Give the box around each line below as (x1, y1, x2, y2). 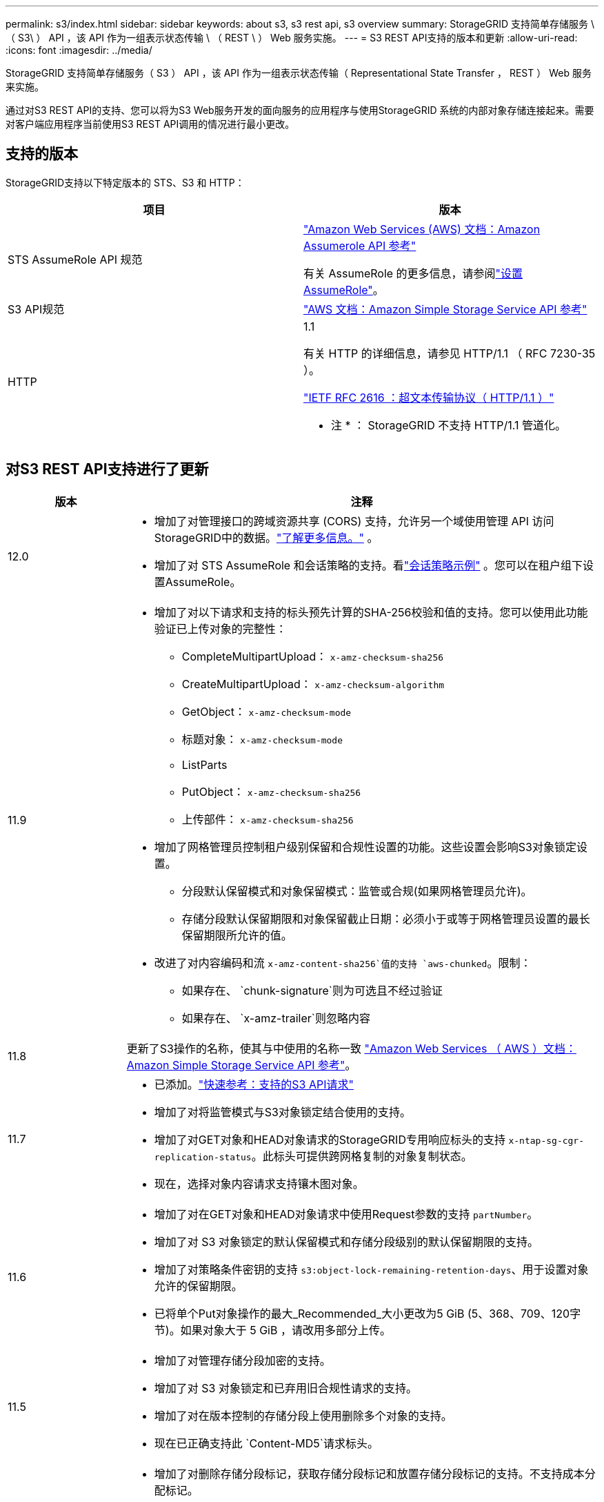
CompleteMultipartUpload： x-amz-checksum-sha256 (181, 649, 444, 663)
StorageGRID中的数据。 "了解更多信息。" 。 (154, 530, 379, 545)
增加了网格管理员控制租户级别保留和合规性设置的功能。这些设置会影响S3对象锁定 (154, 839, 576, 854)
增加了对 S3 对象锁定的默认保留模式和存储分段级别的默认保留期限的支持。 (154, 1234, 538, 1249)
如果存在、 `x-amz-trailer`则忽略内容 (181, 1011, 370, 1025)
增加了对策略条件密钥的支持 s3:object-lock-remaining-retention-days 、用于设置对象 (154, 1262, 589, 1276)
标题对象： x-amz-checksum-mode (181, 732, 343, 746)
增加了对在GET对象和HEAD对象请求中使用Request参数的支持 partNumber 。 (154, 1207, 538, 1221)
